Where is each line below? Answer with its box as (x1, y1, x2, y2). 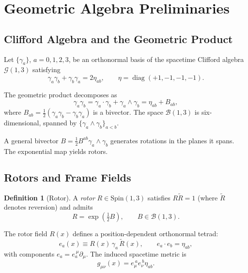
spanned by (43, 118, 77, 128)
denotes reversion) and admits (4, 202, 93, 212)
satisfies (147, 192, 170, 202)
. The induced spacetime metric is (86, 248, 186, 258)
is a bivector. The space (93, 107, 163, 117)
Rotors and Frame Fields (4, 169, 131, 184)
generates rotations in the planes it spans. (110, 135, 234, 145)
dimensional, (4, 118, 41, 128)
